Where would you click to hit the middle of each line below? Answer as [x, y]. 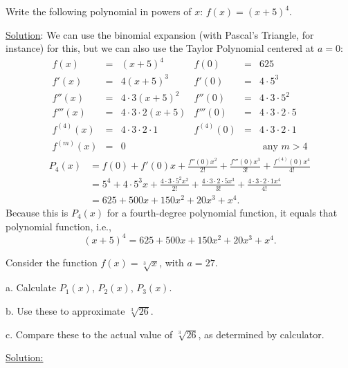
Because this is [37, 212]
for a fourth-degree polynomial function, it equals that [222, 212]
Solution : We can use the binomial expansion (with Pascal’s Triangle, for [160, 34]
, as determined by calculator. [261, 334]
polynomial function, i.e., [58, 226]
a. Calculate [31, 287]
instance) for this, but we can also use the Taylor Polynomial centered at [160, 48]
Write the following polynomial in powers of [99, 11]
